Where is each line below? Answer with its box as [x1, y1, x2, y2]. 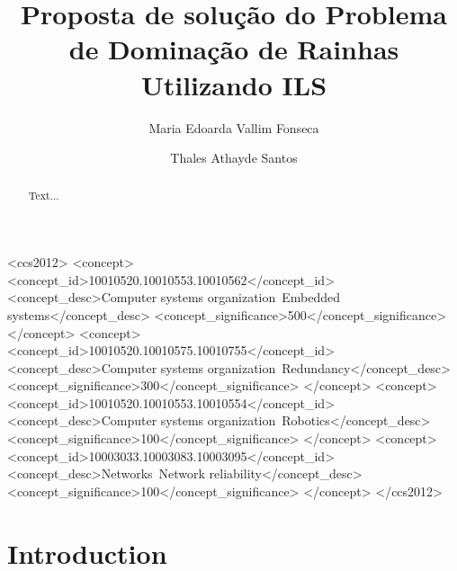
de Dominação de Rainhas [68, 31, 399, 67]
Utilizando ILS [140, 66, 327, 103]
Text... [28, 188, 59, 203]
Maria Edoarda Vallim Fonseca [148, 118, 319, 137]
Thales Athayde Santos [170, 148, 298, 167]
